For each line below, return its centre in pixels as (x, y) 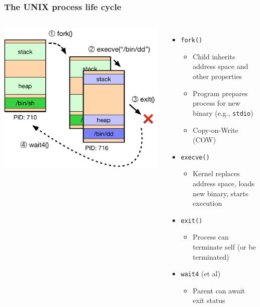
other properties (218, 76)
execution (207, 203)
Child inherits (214, 56)
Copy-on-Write (215, 130)
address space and (221, 66)
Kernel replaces (216, 173)
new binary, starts (221, 193)
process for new (216, 103)
